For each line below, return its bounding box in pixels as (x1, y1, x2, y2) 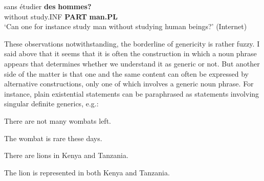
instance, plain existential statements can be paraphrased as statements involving (4, 88, 259, 99)
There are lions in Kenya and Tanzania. (4, 150, 128, 161)
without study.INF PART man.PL (4, 11, 118, 21)
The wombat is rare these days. (4, 132, 102, 143)
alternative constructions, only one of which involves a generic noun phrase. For (4, 78, 254, 89)
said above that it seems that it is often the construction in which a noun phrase (4, 48, 257, 59)
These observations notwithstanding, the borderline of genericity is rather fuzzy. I (4, 38, 260, 49)
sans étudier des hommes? (4, 1, 92, 11)
